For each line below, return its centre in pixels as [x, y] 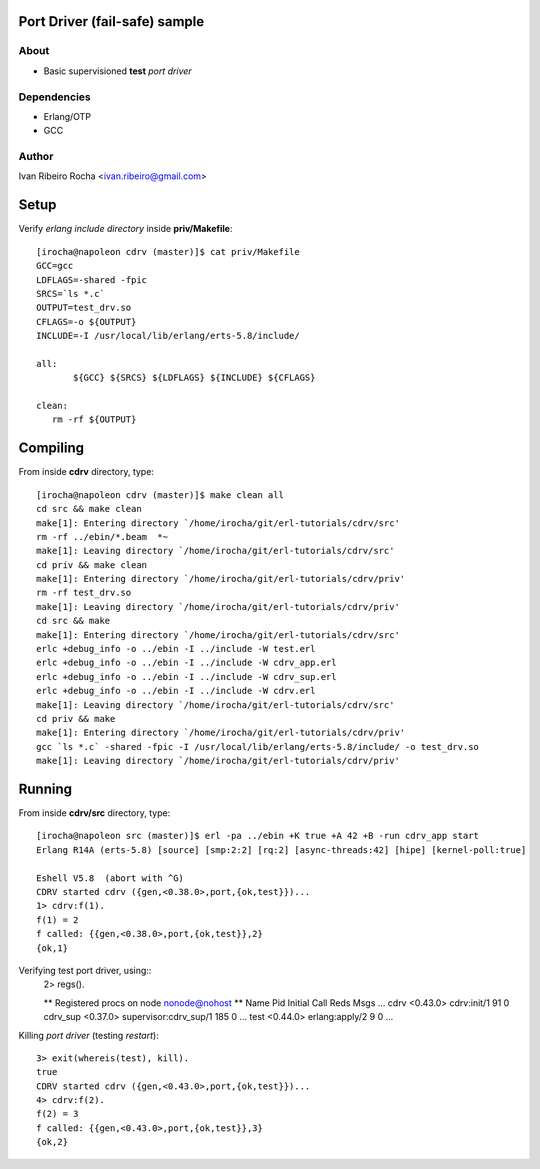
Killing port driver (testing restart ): [88, 1035]
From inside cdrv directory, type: [86, 472]
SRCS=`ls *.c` [70, 293]
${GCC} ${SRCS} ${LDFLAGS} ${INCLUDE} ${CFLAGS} [194, 378]
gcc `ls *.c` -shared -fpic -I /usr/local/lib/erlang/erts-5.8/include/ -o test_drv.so [258, 746]
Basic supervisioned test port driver [117, 71]
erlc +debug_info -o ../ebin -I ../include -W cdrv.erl [176, 691]
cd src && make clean [89, 509]
